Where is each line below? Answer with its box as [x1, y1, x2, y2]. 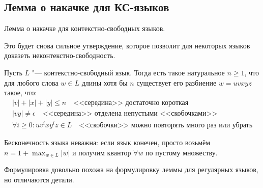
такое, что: [4, 87, 37, 98]
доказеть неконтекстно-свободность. [4, 50, 115, 61]
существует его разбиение [136, 77, 217, 88]
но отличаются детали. [4, 174, 74, 184]
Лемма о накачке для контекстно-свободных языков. [4, 23, 165, 34]
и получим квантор [72, 147, 131, 157]
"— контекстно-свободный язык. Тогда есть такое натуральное [32, 67, 225, 77]
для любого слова [4, 77, 59, 88]
